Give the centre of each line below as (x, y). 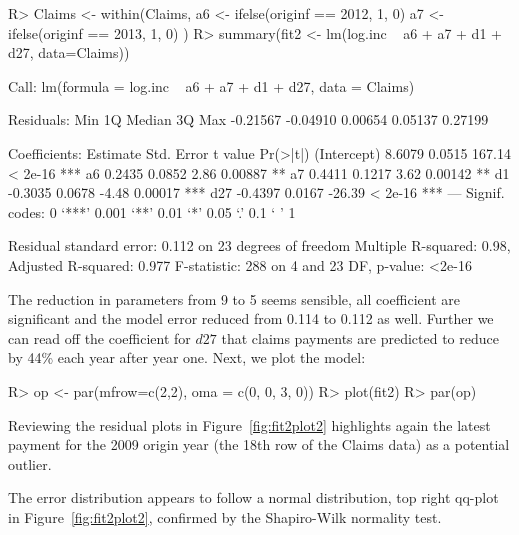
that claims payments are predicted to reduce (360, 337)
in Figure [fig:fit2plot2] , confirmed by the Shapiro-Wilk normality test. (225, 516)
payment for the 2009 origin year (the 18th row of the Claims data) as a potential (259, 444)
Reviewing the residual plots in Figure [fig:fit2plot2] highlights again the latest (249, 424)
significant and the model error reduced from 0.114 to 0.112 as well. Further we (251, 318)
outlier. (30, 463)
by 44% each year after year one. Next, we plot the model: (187, 357)
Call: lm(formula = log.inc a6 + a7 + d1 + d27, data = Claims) (211, 85)
